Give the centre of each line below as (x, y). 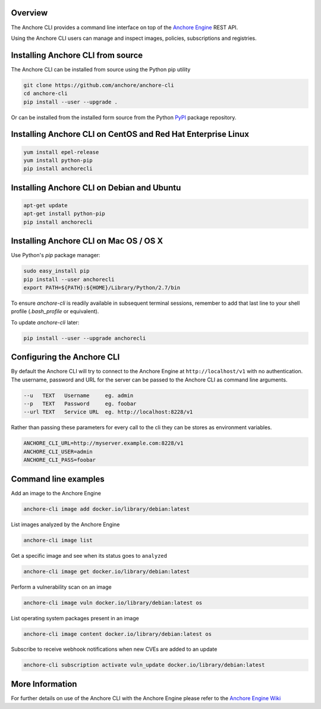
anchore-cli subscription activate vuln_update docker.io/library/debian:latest (144, 665)
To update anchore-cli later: (45, 322)
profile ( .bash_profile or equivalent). (55, 311)
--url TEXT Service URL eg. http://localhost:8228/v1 (108, 412)
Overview (29, 13)
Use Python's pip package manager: (56, 255)
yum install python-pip (58, 160)
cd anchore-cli (45, 93)
